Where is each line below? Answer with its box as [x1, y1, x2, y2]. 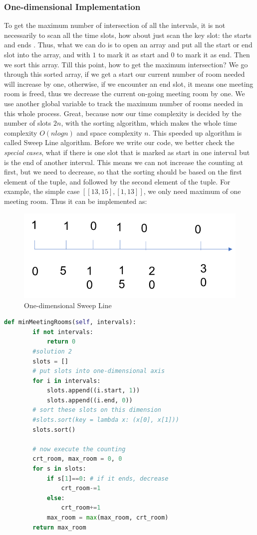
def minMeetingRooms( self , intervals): [4, 319, 136, 326]
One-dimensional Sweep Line [24, 300, 112, 310]
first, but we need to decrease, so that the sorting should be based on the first [4, 167, 242, 177]
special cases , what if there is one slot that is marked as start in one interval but [4, 147, 250, 157]
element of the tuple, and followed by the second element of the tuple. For [4, 176, 231, 186]
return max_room [32, 524, 86, 531]
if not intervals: [32, 328, 94, 336]
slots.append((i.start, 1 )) [46, 387, 140, 394]
